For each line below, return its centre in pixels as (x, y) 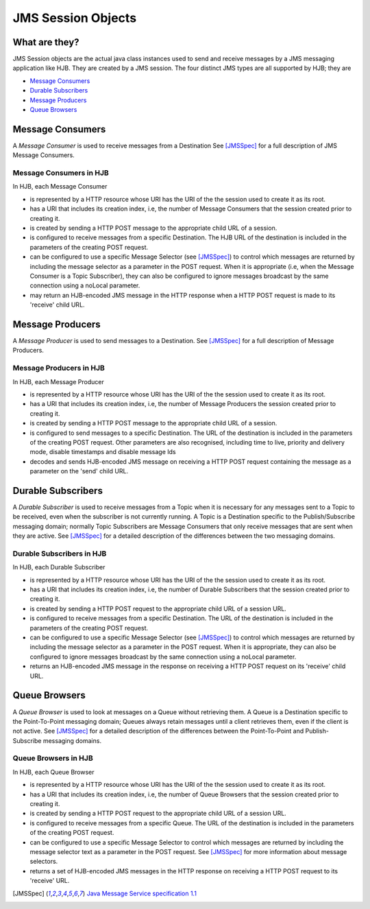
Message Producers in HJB (59, 368)
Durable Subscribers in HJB (60, 554)
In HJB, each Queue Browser (54, 772)
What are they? (46, 42)
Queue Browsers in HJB (53, 758)
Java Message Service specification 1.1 (141, 893)
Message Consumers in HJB (61, 173)
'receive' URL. (50, 881)
